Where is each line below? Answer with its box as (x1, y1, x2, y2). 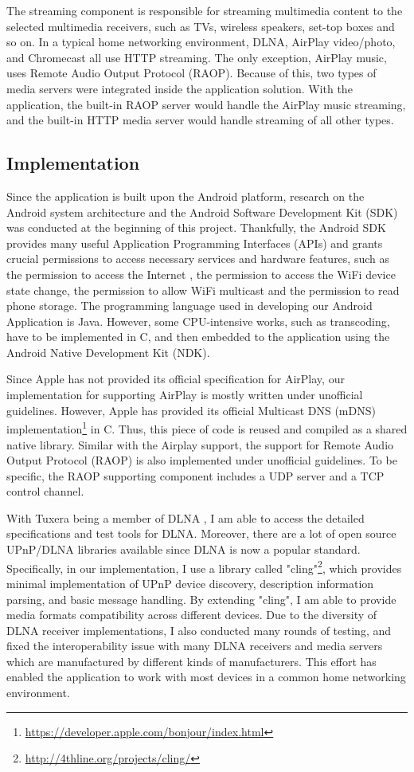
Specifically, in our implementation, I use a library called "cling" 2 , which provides (6, 557, 402, 576)
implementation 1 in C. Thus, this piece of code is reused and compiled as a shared (6, 418, 408, 437)
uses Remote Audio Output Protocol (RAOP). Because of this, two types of (6, 65, 377, 81)
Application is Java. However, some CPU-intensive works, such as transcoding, (6, 312, 390, 329)
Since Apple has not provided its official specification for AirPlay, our (6, 370, 345, 387)
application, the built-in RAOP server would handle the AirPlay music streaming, (6, 96, 406, 112)
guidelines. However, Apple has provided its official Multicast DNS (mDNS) (6, 402, 376, 418)
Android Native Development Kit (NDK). (6, 343, 210, 360)
